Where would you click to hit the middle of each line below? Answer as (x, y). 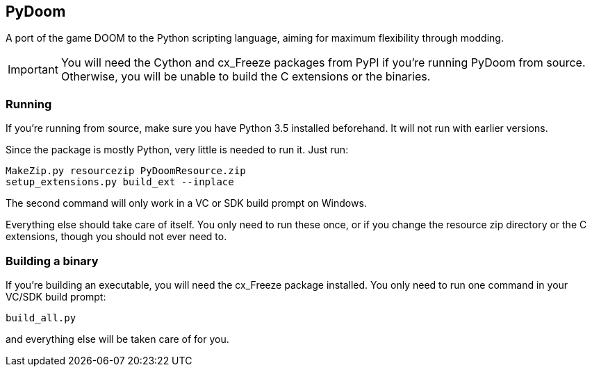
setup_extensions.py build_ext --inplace (120, 182)
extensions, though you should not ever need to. (116, 237)
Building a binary (52, 261)
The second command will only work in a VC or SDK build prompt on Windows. (186, 203)
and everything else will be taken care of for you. (117, 339)
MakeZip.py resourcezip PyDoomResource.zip (126, 171)
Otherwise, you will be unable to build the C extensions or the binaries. (246, 77)
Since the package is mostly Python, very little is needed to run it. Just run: (177, 150)
